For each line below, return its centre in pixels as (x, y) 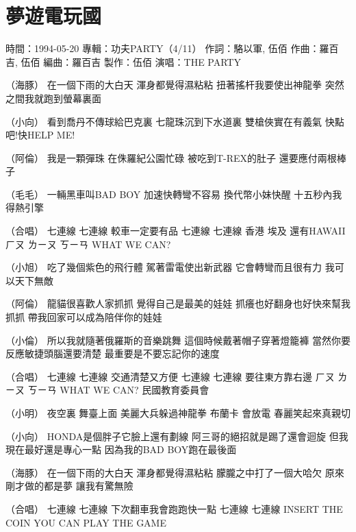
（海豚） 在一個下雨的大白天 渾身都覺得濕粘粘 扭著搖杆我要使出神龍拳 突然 (175, 85)
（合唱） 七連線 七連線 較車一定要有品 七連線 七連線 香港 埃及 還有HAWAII (176, 231)
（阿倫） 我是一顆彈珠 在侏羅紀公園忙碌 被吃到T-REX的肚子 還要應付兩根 (171, 157)
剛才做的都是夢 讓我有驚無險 (69, 486)
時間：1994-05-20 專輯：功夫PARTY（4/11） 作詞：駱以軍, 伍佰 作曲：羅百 (172, 48)
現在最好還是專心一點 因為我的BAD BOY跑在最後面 (121, 449)
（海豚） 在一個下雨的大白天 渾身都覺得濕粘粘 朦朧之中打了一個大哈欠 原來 (175, 472)
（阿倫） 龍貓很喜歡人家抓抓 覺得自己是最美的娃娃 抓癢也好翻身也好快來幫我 (178, 303)
